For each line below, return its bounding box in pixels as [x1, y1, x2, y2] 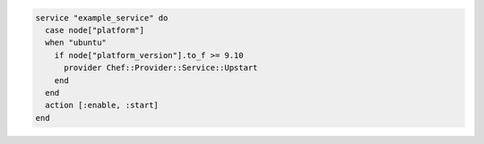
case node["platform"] [45, 25, 145, 35]
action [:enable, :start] [45, 100, 159, 111]
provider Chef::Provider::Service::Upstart [64, 63, 258, 73]
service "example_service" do [35, 13, 169, 22]
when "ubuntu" [45, 38, 108, 48]
